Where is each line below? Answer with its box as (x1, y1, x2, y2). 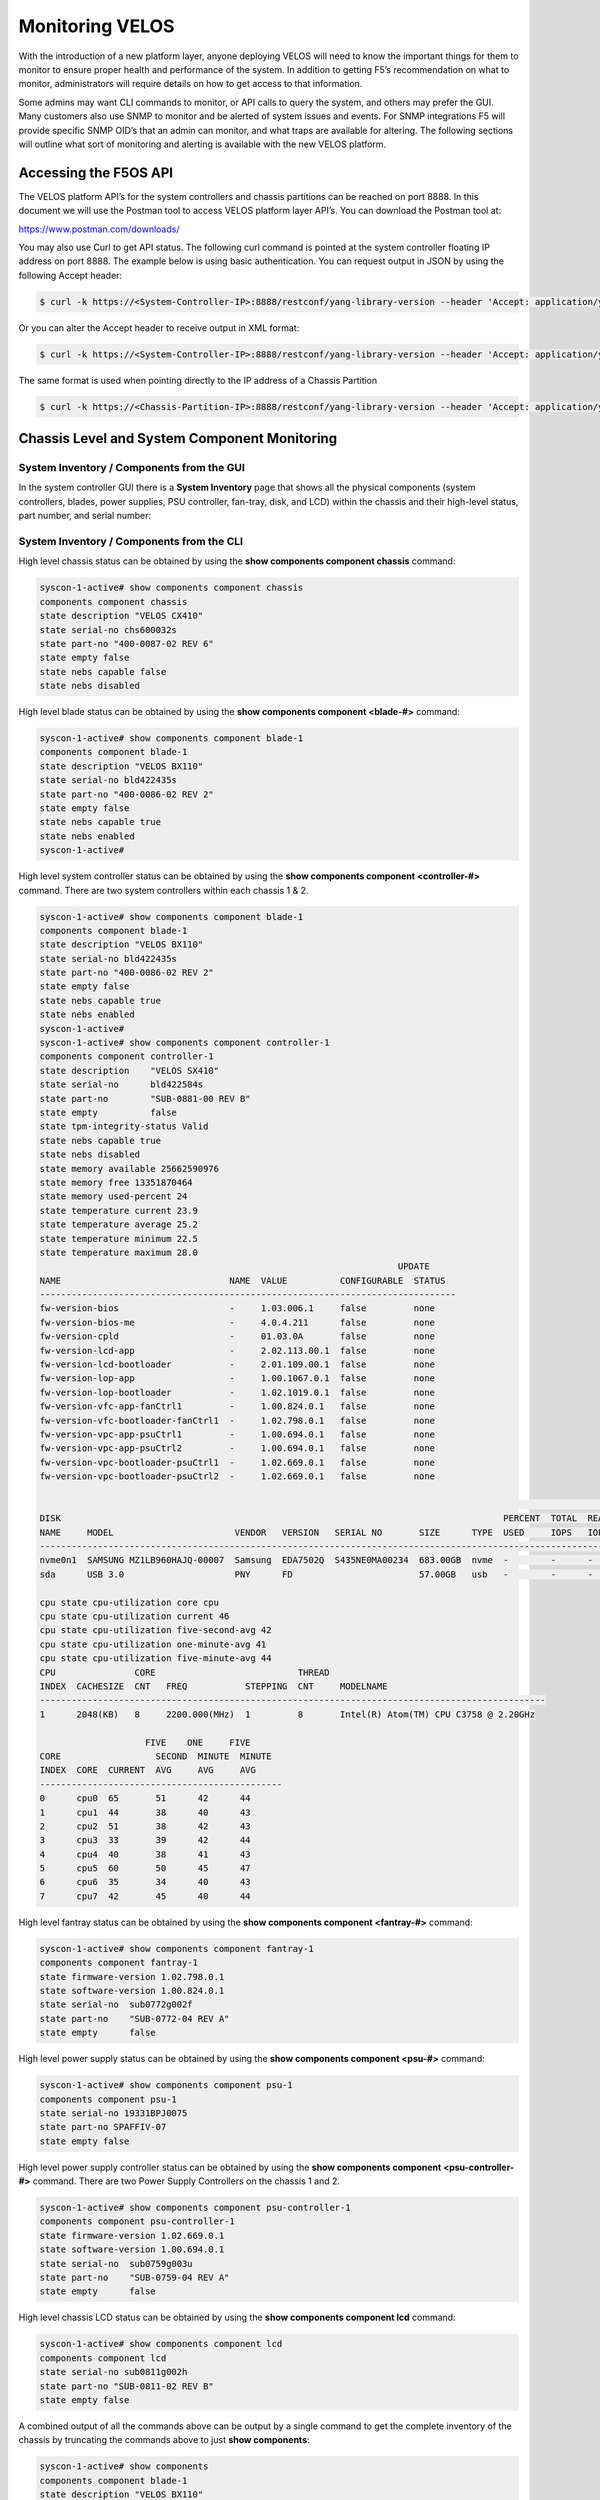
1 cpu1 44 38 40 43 (39, 1806, 251, 1818)
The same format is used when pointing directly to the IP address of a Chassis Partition (18, 374, 378, 386)
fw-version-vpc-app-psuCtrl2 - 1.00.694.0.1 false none (39, 1443, 435, 1454)
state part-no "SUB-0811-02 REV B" (39, 2380, 214, 2392)
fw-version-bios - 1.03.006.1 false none (39, 1303, 435, 1314)
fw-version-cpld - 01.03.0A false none (39, 1331, 435, 1342)
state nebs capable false (39, 666, 167, 677)
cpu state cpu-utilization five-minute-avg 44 (39, 1653, 272, 1664)
